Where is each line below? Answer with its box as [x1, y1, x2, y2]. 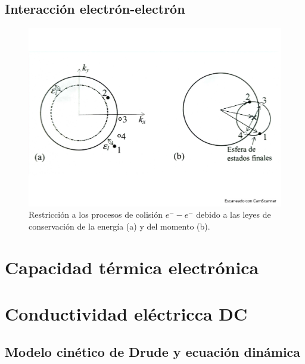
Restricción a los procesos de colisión [29, 208, 163, 221]
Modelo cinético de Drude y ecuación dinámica [5, 342, 301, 360]
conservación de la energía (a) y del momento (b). [29, 220, 210, 233]
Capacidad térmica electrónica [5, 255, 259, 279]
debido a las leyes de [196, 208, 271, 221]
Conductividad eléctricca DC [5, 302, 248, 326]
